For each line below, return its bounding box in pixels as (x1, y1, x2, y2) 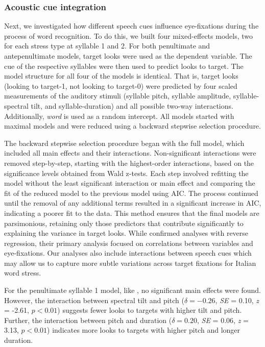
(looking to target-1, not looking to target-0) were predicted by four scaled (4, 80, 237, 91)
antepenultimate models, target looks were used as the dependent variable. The (4, 51, 252, 61)
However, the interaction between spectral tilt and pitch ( (4, 294, 184, 305)
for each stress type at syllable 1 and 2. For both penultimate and (4, 40, 210, 51)
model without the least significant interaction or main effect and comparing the (4, 178, 255, 188)
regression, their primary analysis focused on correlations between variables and (4, 237, 253, 248)
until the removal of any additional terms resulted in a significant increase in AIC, (4, 197, 261, 208)
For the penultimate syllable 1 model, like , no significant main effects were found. (4, 285, 261, 295)
